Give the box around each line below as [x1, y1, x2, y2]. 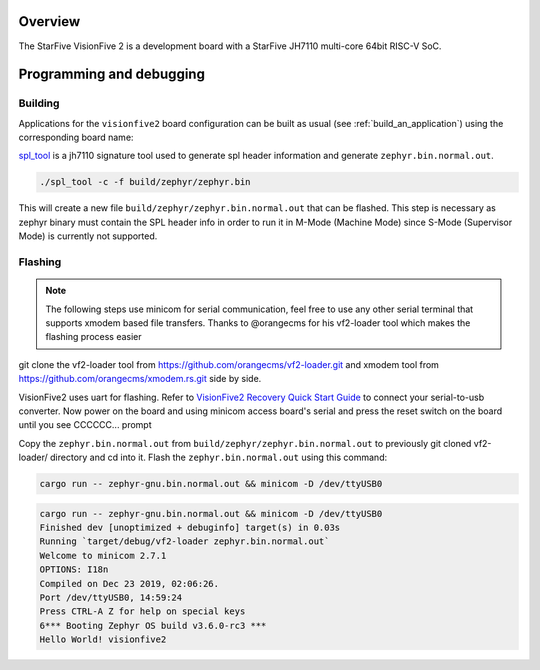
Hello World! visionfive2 [39, 634, 167, 645]
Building [18, 96, 60, 110]
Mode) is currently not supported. [18, 230, 158, 242]
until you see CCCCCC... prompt [18, 419, 152, 431]
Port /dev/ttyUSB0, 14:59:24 [39, 591, 183, 603]
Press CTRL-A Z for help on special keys [39, 606, 246, 617]
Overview [18, 13, 81, 30]
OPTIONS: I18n [39, 564, 109, 575]
